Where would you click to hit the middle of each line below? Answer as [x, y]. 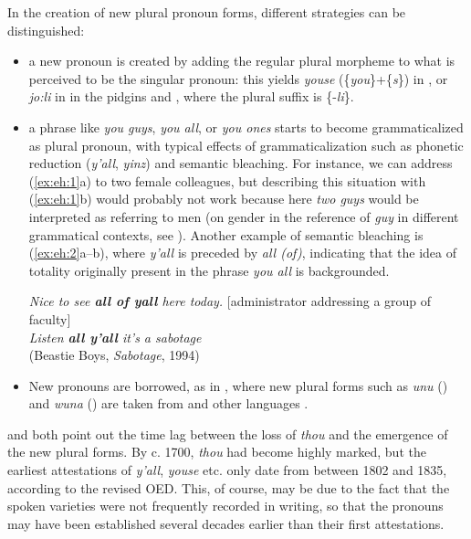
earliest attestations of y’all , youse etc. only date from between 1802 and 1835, [227, 470]
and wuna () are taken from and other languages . [168, 403]
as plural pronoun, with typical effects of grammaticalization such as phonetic [246, 145]
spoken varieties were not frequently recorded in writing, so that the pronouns [225, 506]
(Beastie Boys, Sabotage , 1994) [114, 355]
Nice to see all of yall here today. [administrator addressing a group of [230, 301]
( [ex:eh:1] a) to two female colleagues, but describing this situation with [227, 180]
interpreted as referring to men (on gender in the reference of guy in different [244, 216]
